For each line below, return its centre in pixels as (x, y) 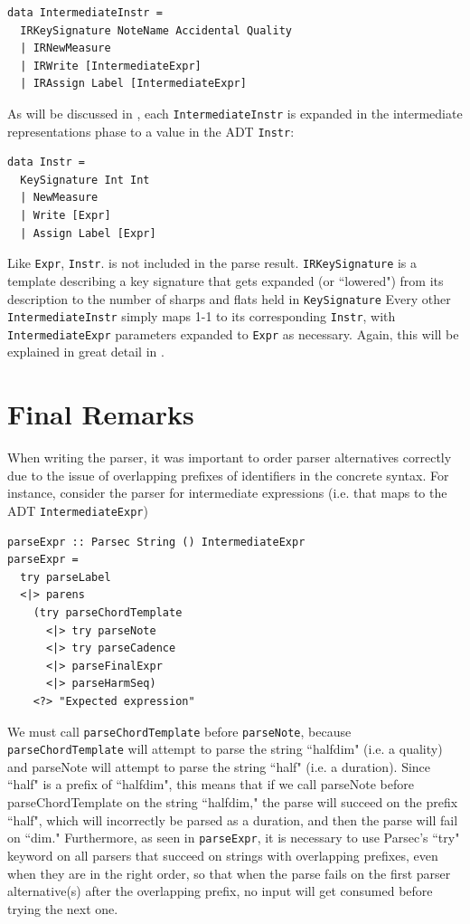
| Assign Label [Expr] (88, 233)
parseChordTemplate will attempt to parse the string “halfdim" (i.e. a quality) (225, 749)
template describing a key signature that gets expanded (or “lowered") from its (226, 280)
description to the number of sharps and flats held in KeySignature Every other (229, 298)
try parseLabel (66, 577)
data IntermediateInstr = (85, 13)
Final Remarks (101, 414)
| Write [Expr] (66, 216)
